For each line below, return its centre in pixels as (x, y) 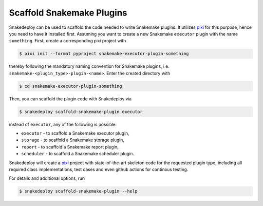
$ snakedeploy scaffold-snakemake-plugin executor (81, 112)
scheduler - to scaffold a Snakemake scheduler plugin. (78, 154)
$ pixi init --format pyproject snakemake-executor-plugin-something (104, 54)
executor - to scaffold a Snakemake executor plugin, (75, 133)
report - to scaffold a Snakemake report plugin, (70, 147)
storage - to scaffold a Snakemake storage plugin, (73, 140)
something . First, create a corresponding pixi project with (67, 41)
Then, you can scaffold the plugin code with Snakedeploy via (70, 99)
